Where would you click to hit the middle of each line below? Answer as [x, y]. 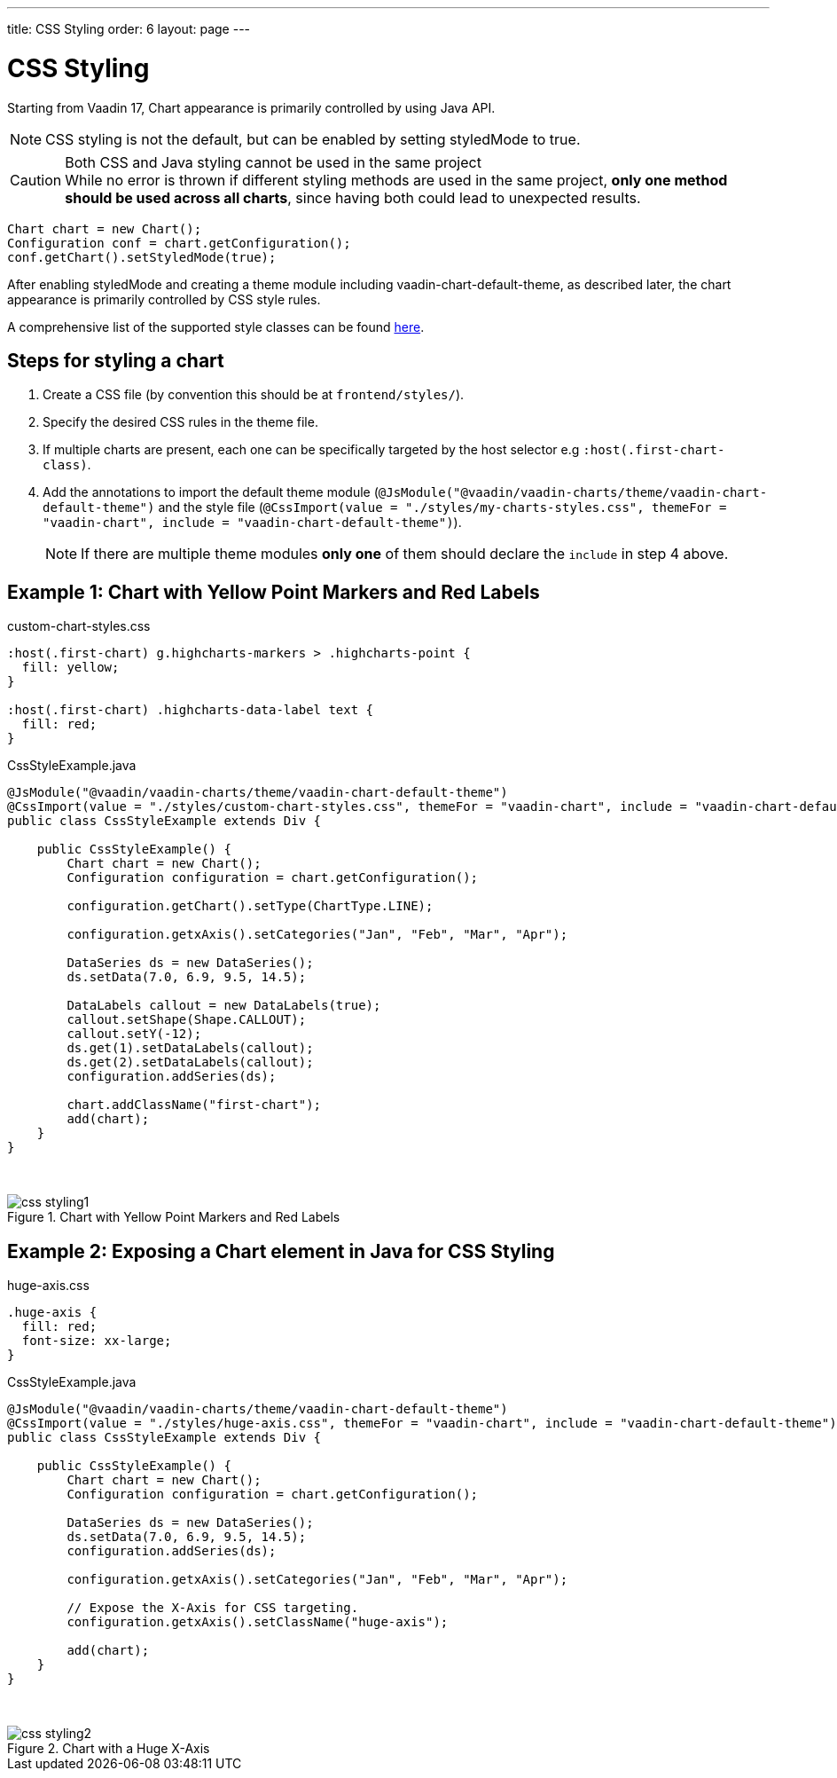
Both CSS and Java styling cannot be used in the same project [273, 162]
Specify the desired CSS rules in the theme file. [180, 422]
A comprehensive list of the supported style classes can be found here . [216, 326]
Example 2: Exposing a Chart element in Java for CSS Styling [281, 1251]
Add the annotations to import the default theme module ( [211, 492]
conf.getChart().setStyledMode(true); [142, 257]
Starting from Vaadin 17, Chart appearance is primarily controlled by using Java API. [251, 107]
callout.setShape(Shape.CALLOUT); [187, 1020]
